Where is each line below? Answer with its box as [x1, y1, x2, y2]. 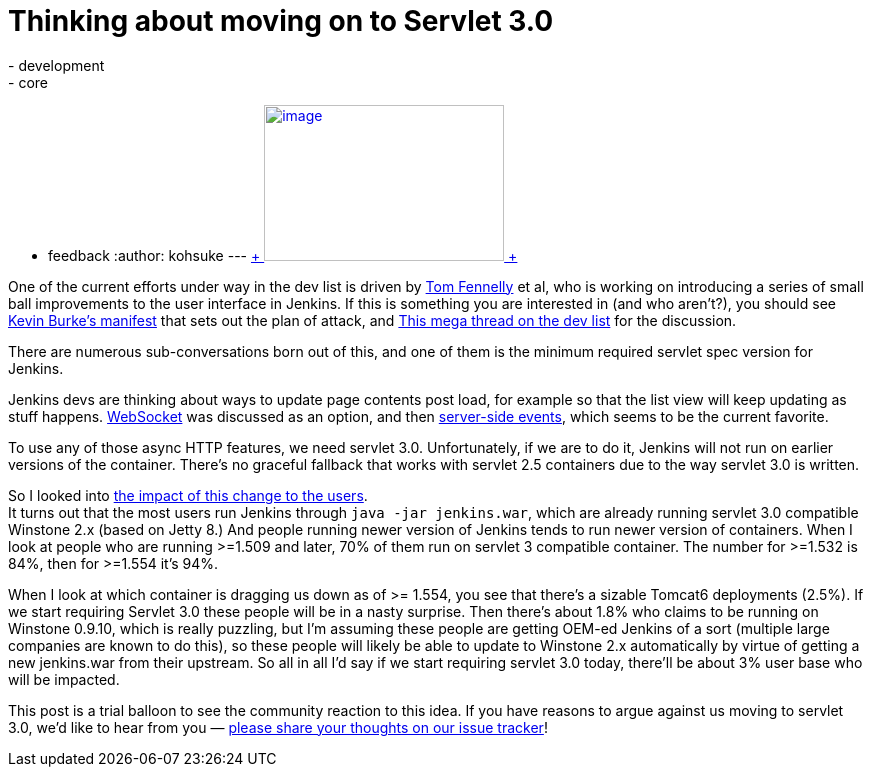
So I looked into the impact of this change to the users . [8, 486, 368, 504]
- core [8, 73, 48, 91]
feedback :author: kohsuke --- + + [48, 246, 518, 264]
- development [8, 56, 105, 74]
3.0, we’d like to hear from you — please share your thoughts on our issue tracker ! [8, 718, 548, 736]
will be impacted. [8, 670, 120, 688]
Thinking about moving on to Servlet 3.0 [8, 4, 554, 38]
